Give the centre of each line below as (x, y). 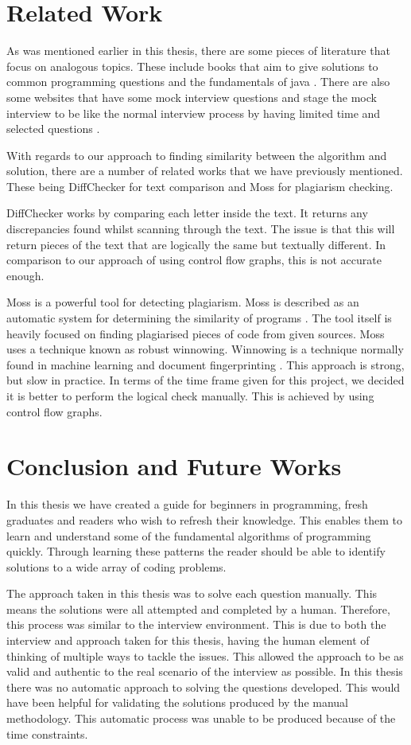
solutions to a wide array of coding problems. (116, 566)
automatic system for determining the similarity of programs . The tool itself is (199, 318)
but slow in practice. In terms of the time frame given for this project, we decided (205, 380)
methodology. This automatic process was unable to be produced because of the (201, 718)
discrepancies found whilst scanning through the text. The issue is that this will (201, 229)
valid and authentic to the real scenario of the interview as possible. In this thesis (205, 671)
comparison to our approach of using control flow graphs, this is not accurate (194, 260)
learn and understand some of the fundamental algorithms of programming (189, 535)
